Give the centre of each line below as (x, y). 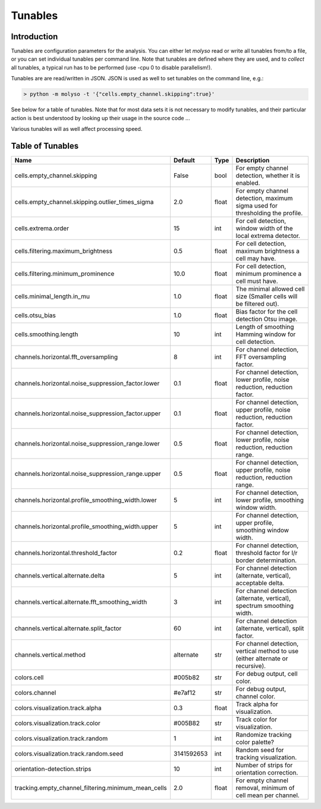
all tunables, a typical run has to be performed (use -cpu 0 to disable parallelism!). (111, 67)
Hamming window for (266, 334)
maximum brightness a (267, 251)
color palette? (255, 742)
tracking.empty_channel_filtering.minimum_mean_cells (91, 788)
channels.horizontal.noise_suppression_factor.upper (88, 413)
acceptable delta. (260, 583)
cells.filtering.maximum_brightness (64, 251)
